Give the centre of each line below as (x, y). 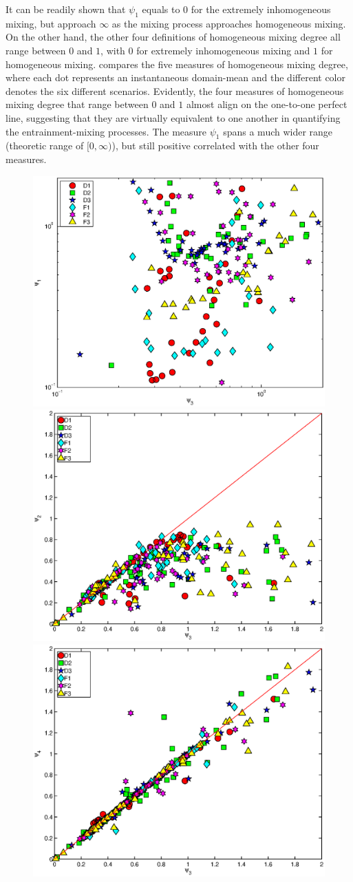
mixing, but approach (51, 23)
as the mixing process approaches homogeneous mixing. (229, 23)
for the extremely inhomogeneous (261, 9)
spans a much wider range (278, 131)
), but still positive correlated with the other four (215, 146)
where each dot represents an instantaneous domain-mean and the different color (175, 77)
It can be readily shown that (66, 9)
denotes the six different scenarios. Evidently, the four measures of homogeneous (175, 90)
